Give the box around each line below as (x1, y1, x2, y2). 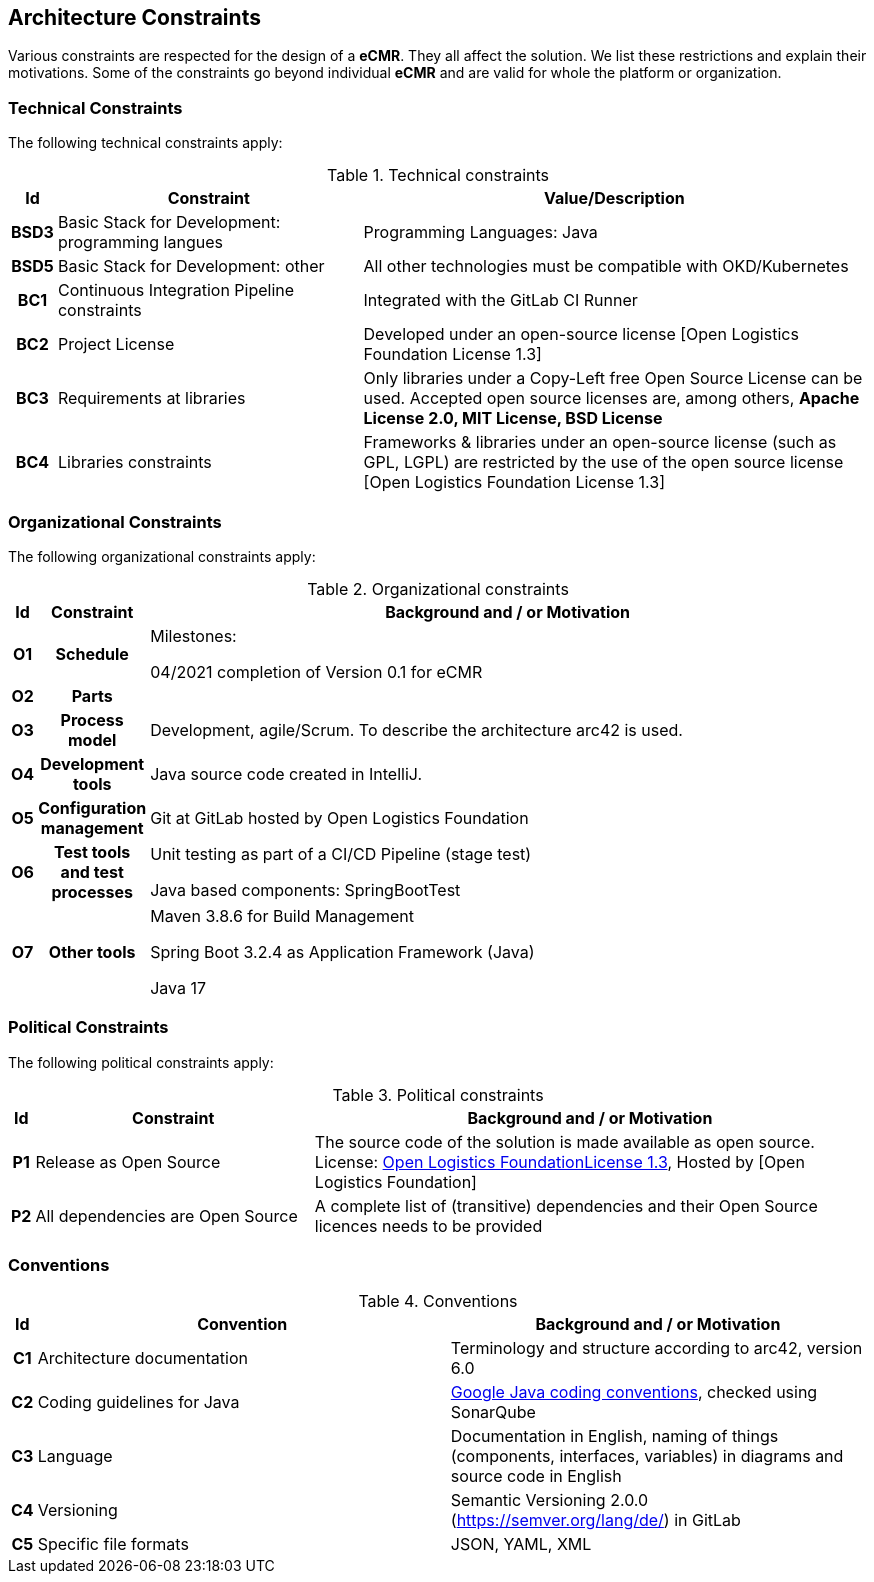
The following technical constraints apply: (8, 134, 283, 152)
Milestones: (150, 625, 237, 646)
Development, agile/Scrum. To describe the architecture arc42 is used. (150, 719, 683, 740)
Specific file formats (37, 1534, 189, 1555)
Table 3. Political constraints (332, 1084, 544, 1105)
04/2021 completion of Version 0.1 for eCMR (150, 661, 483, 682)
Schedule (55, 643, 129, 664)
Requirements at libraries (57, 388, 246, 409)
